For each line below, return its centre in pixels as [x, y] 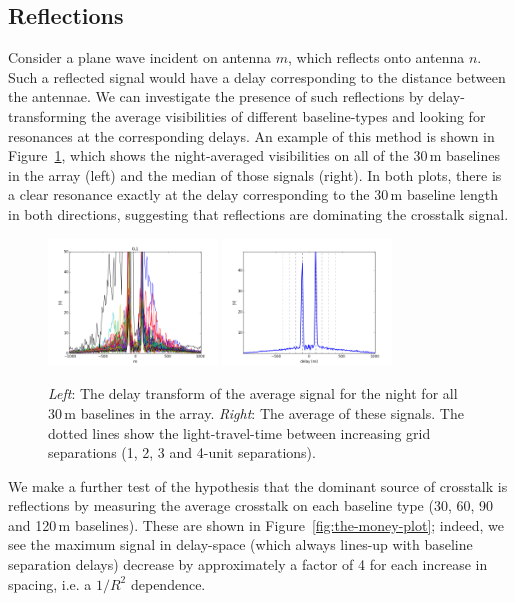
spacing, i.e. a [50, 583]
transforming [47, 115]
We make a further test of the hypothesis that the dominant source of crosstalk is [258, 485]
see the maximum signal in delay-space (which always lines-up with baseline [240, 544]
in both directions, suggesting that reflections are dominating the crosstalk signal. [258, 213]
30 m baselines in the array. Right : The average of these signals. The [256, 412]
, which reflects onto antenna [376, 57]
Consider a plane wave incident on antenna [140, 57]
